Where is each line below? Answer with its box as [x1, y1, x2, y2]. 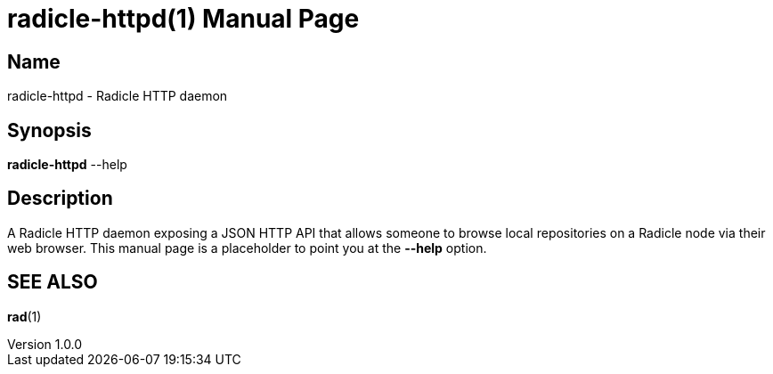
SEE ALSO [7, 271, 98, 294]
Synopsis [7, 118, 92, 142]
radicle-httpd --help [7, 157, 127, 173]
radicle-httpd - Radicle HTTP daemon [7, 88, 228, 104]
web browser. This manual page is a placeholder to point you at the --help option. [7, 240, 487, 256]
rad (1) [7, 308, 42, 324]
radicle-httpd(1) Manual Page [7, 4, 360, 34]
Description [7, 187, 113, 210]
